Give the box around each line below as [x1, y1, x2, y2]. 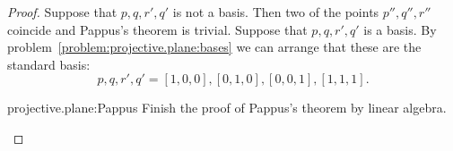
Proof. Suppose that [7, 3, 118, 21]
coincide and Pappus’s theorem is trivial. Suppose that [7, 20, 308, 38]
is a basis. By [363, 20, 437, 38]
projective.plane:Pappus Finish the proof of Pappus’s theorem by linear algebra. [7, 98, 447, 117]
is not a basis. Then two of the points [172, 3, 379, 21]
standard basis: [7, 55, 91, 73]
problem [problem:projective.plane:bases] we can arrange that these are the [7, 38, 422, 56]
